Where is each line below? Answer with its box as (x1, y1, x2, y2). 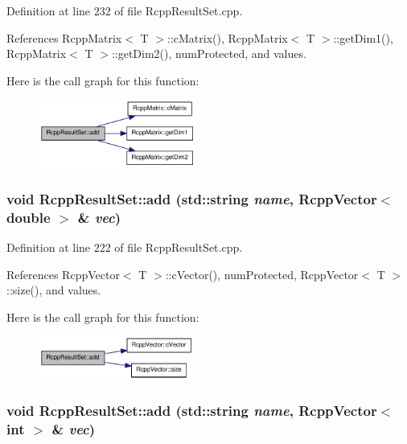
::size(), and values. (6, 282, 101, 298)
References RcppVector (6, 265, 120, 282)
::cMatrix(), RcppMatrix (167, 29, 288, 46)
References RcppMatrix (6, 29, 122, 46)
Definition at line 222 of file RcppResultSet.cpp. (6, 238, 243, 255)
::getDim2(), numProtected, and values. (111, 45, 306, 62)
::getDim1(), (333, 29, 393, 46)
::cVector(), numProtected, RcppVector (165, 265, 359, 282)
